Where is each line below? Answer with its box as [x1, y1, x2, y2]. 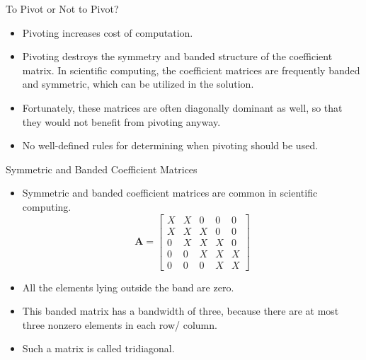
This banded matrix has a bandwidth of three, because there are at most [22, 303, 339, 318]
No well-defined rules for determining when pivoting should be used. [22, 138, 319, 153]
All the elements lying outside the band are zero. [22, 279, 234, 294]
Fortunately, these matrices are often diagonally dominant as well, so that [22, 100, 343, 115]
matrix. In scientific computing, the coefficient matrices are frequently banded [22, 62, 360, 77]
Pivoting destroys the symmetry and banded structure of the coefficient [22, 49, 333, 64]
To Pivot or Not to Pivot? [6, 1, 119, 16]
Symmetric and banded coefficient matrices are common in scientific [22, 185, 318, 200]
